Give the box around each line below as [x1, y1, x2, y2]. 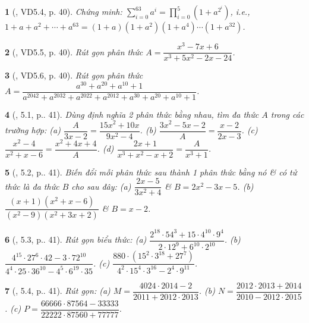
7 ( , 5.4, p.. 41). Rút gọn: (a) [5, 284, 111, 297]
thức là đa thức [5, 180, 59, 192]
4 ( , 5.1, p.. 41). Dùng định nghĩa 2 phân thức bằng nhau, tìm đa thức [5, 108, 259, 120]
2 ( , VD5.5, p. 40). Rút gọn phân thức [5, 45, 143, 58]
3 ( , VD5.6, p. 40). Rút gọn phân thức [5, 69, 143, 81]
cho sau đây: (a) [71, 180, 131, 192]
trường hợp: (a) [5, 124, 61, 136]
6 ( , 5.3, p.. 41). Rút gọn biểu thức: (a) [5, 233, 147, 246]
